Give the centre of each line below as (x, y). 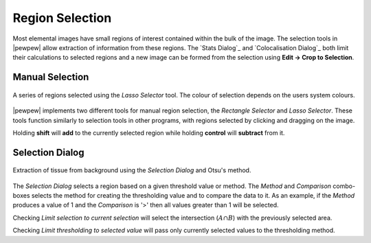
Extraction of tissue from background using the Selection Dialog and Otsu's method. (132, 170)
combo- (344, 186)
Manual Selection (51, 77)
